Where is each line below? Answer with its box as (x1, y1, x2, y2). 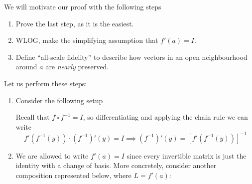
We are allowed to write (15, 150, 89, 161)
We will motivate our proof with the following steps (4, 1, 161, 11)
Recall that (15, 112, 50, 122)
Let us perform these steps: (4, 78, 87, 88)
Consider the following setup (15, 95, 103, 105)
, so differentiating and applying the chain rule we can (83, 112, 248, 122)
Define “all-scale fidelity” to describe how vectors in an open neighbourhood (15, 51, 248, 62)
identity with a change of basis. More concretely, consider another (15, 160, 217, 171)
